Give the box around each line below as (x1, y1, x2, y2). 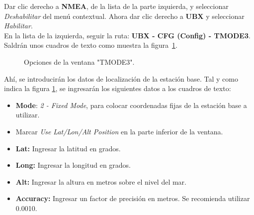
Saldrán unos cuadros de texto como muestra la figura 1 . (4, 40, 177, 50)
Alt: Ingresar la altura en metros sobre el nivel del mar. (15, 176, 186, 187)
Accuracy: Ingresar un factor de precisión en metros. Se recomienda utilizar (15, 193, 250, 204)
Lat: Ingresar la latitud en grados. (15, 143, 121, 153)
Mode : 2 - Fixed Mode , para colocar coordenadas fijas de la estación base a (15, 100, 247, 110)
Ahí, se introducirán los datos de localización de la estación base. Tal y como (4, 73, 238, 84)
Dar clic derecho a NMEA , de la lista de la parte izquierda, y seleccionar (4, 1, 229, 11)
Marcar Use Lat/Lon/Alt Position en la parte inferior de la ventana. (15, 126, 223, 136)
